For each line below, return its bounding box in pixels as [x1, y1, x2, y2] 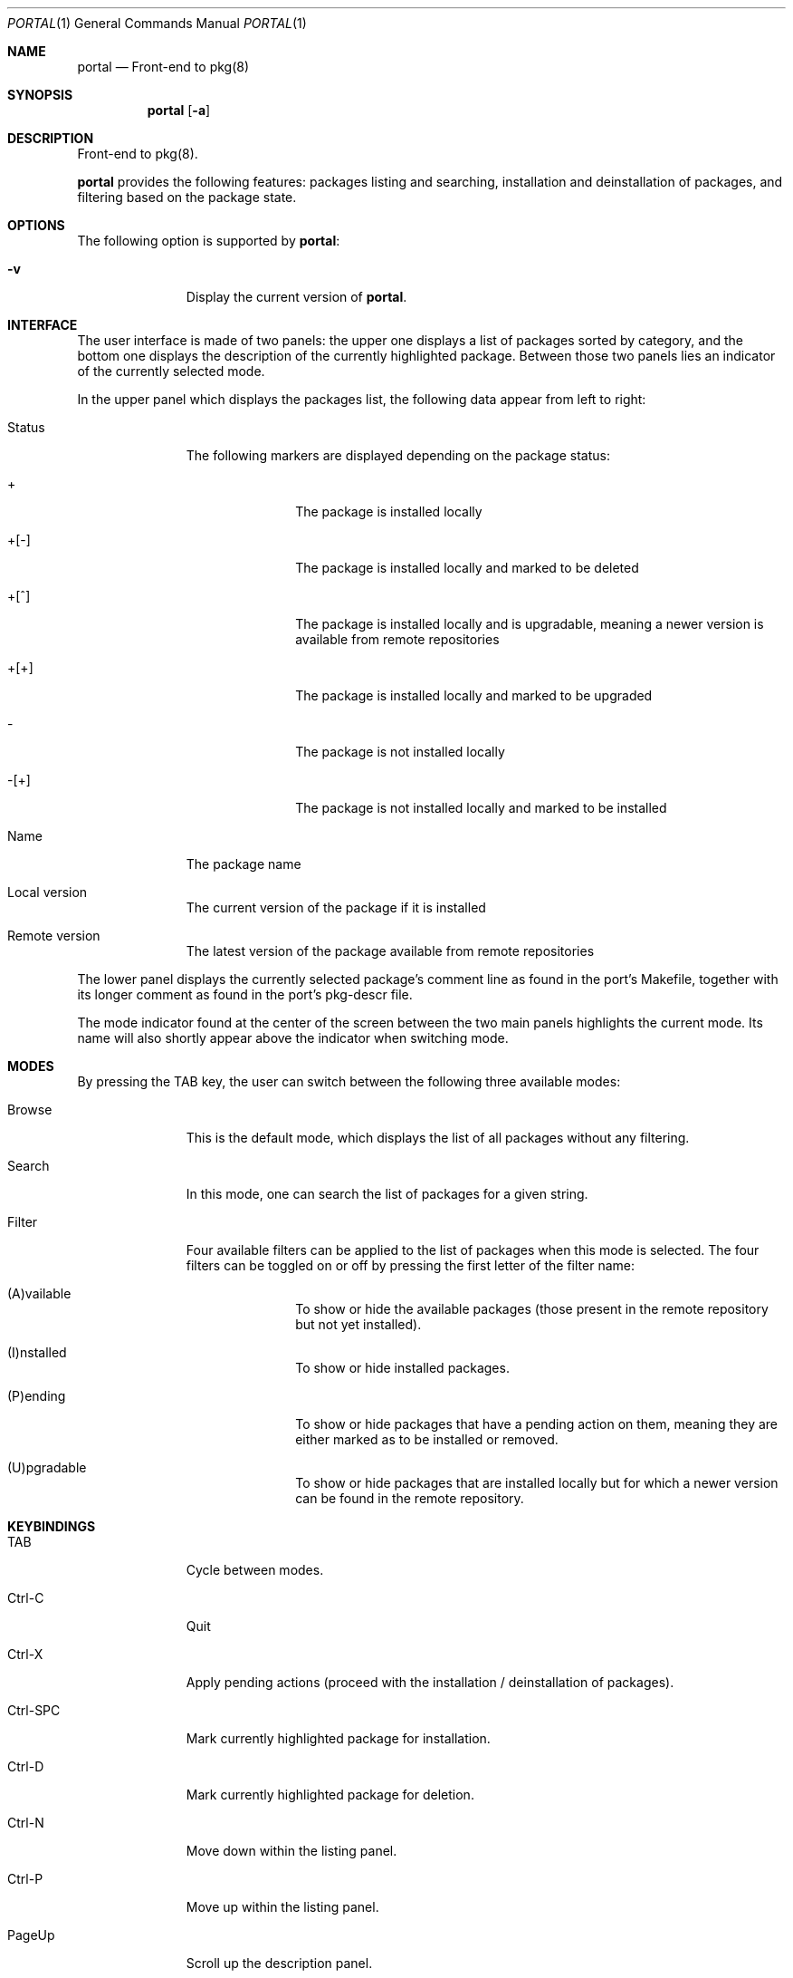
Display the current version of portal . [186, 289, 407, 304]
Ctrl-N [7, 1815, 44, 1830]
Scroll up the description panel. [186, 1955, 373, 1971]
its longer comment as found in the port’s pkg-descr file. [77, 987, 413, 1002]
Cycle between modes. [186, 1562, 324, 1578]
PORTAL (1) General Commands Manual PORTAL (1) [7, 15, 307, 31]
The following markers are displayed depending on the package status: [186, 448, 610, 463]
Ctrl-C [7, 1590, 44, 1606]
